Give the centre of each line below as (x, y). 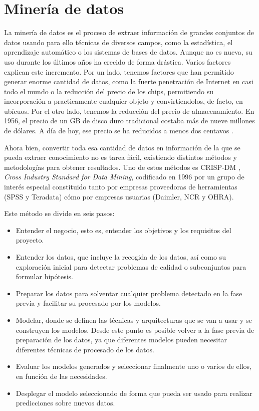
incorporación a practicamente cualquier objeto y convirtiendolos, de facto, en (123, 101)
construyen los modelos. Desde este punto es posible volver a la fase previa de (135, 330)
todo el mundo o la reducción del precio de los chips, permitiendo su (109, 91)
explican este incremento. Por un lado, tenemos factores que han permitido (119, 71)
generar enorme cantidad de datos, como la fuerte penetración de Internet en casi (129, 81)
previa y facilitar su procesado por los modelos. (88, 303)
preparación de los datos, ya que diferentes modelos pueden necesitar (121, 340)
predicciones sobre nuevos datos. (65, 403)
